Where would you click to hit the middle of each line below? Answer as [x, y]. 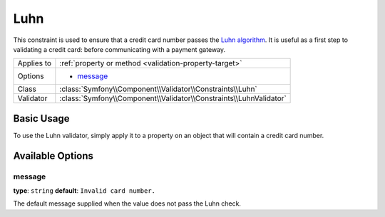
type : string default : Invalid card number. [84, 191]
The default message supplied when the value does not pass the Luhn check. [127, 203]
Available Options [53, 155]
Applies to [35, 63]
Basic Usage [41, 118]
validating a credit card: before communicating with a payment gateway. [119, 49]
